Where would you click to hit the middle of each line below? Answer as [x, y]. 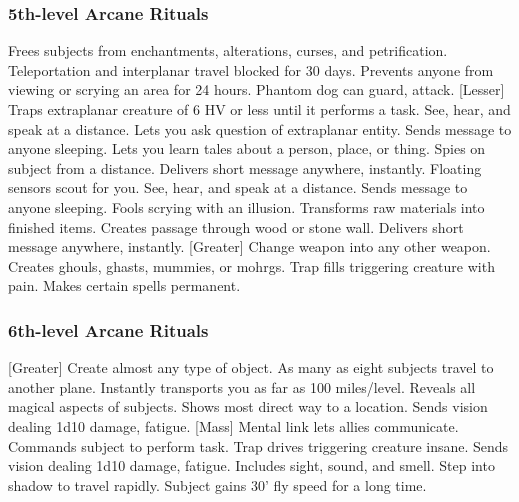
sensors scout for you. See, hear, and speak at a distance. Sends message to [238, 187]
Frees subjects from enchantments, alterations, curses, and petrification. [228, 50]
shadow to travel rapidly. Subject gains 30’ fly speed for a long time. [217, 484]
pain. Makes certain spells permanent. [124, 285]
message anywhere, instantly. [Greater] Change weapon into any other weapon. [249, 246]
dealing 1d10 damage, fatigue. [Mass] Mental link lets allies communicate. [233, 425]
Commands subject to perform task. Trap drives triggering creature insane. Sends [258, 445]
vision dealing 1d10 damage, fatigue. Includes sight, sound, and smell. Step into [251, 465]
